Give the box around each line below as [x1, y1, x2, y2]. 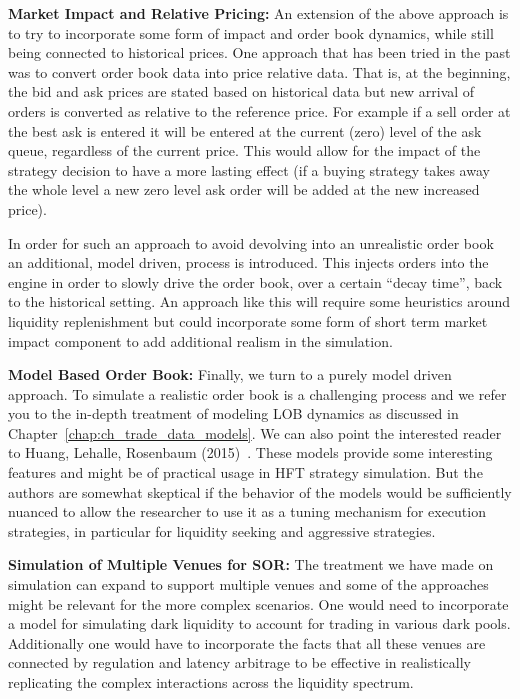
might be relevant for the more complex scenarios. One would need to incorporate [8, 593, 509, 614]
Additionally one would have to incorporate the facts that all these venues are [8, 632, 486, 653]
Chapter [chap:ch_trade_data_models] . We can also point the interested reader [8, 422, 502, 443]
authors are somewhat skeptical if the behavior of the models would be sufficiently [8, 481, 512, 502]
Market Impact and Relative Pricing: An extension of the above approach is [8, 3, 509, 23]
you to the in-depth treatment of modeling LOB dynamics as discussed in [8, 403, 459, 424]
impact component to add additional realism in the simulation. [8, 330, 393, 351]
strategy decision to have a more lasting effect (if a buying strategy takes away [8, 159, 490, 180]
